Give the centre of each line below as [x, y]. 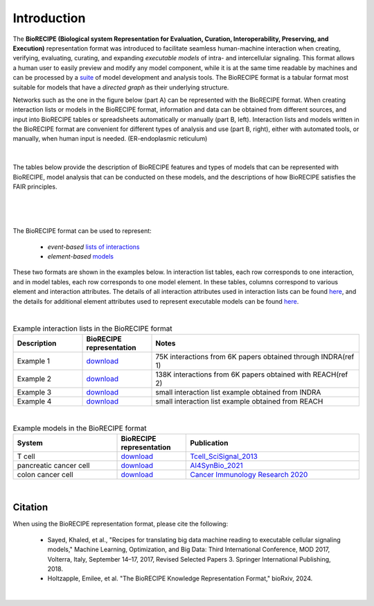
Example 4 [34, 401]
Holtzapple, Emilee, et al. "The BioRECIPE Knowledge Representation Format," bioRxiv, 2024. [180, 578]
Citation [30, 507]
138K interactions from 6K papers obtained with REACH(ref [252, 374]
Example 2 [34, 379]
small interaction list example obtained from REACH [239, 401]
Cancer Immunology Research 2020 [249, 475]
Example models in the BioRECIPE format [80, 428]
